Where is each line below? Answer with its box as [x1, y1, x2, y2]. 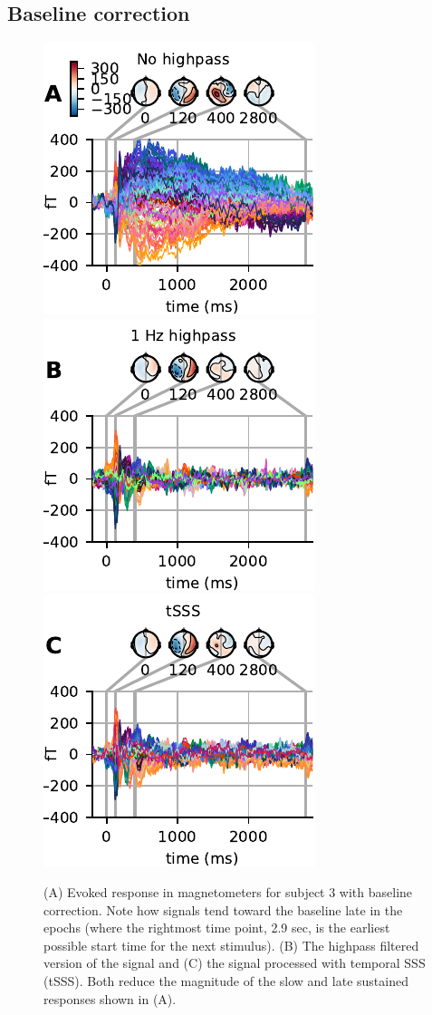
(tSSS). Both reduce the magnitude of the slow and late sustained [43, 971, 408, 990]
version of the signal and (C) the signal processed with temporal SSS [43, 953, 426, 972]
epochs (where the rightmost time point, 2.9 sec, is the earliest [43, 918, 390, 937]
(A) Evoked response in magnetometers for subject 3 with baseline [43, 882, 413, 901]
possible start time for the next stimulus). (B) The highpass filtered [43, 935, 419, 954]
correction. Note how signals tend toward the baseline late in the [43, 900, 403, 919]
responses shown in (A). [43, 989, 177, 1008]
